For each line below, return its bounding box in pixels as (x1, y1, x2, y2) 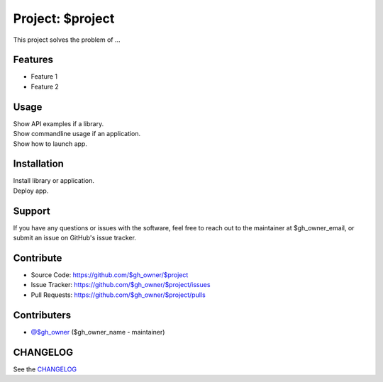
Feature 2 (30, 82, 60, 91)
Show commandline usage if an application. (13, 130, 141, 138)
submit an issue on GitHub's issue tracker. (13, 234, 136, 242)
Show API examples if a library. (13, 119, 104, 128)
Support (13, 205, 50, 217)
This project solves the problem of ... (13, 35, 121, 44)
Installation (13, 158, 64, 170)
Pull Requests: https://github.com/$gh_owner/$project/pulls (30, 291, 206, 299)
